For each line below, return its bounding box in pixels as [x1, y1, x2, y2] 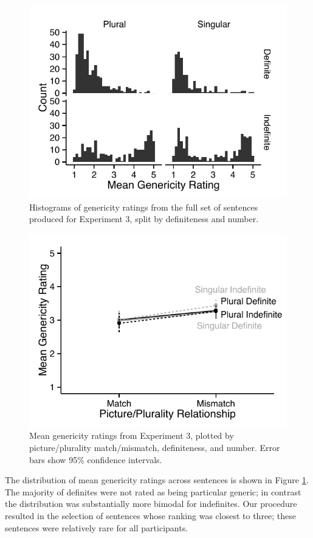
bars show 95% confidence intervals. [29, 453, 162, 466]
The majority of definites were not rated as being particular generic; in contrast [5, 485, 301, 498]
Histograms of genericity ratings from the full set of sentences [29, 200, 258, 213]
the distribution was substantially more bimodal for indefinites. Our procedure [5, 497, 297, 510]
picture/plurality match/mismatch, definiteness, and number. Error [29, 441, 280, 453]
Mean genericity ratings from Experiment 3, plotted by [29, 429, 234, 442]
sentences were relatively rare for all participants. [5, 521, 188, 534]
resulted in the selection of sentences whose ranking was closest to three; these [5, 509, 297, 522]
